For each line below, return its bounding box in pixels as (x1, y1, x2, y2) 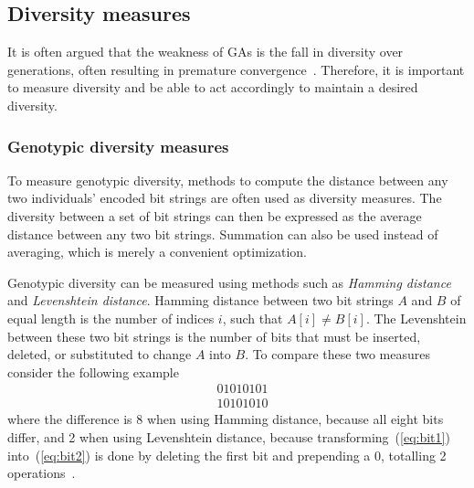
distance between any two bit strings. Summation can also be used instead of (7, 224, 438, 243)
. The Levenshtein (365, 308, 467, 327)
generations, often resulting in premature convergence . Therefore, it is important (7, 59, 465, 79)
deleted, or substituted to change (7, 345, 192, 364)
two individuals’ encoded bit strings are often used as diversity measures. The (7, 188, 442, 207)
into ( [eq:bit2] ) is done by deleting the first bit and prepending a (7, 445, 371, 464)
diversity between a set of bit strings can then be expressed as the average (7, 206, 422, 225)
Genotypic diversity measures (7, 134, 229, 157)
